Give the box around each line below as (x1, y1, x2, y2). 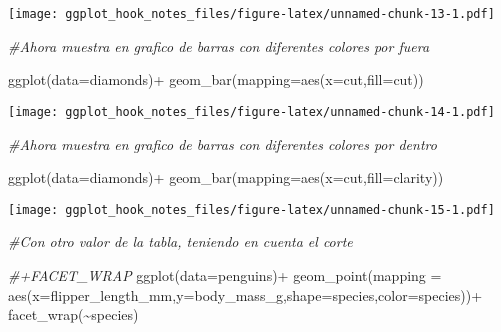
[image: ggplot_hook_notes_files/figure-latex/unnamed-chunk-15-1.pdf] (8, 202, 495, 217)
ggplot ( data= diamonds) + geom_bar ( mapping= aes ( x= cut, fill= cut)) (8, 69, 424, 90)
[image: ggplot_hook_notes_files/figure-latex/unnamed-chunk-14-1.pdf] (8, 104, 495, 119)
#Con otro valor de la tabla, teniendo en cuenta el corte (8, 231, 353, 252)
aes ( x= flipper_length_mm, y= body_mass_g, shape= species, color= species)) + (8, 284, 483, 305)
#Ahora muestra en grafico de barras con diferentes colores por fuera (8, 35, 430, 56)
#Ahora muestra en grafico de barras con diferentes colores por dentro (8, 133, 437, 154)
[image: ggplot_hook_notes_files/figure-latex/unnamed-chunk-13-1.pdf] (8, 7, 495, 21)
